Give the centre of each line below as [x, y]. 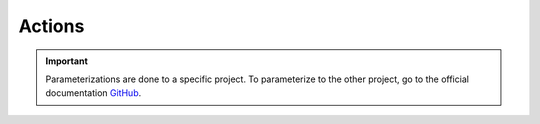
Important [67, 61]
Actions [51, 26]
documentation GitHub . [93, 93]
